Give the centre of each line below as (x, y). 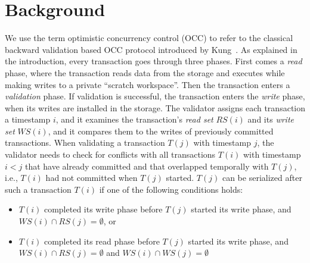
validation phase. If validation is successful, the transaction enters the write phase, (155, 96)
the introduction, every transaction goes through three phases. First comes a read (154, 61)
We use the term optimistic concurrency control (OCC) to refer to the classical (149, 38)
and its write (271, 119)
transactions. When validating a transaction (85, 143)
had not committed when (92, 178)
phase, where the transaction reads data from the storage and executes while (145, 72)
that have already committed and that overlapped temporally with (147, 166)
